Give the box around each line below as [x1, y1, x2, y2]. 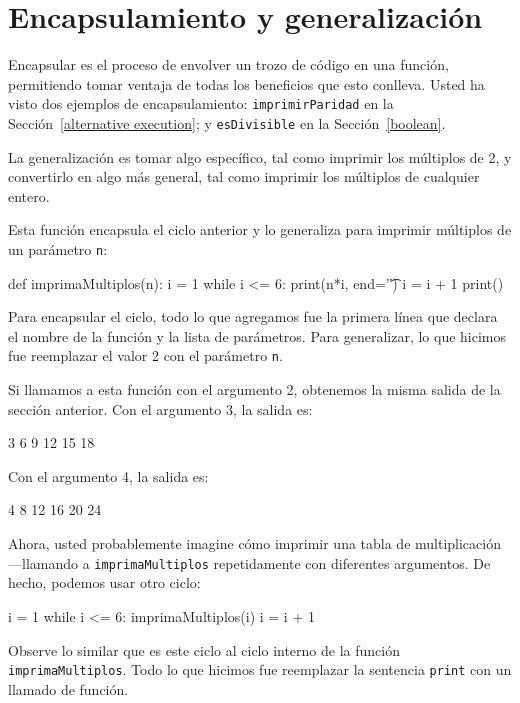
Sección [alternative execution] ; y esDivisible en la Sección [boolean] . [8, 112, 446, 133]
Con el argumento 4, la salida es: [8, 465, 209, 486]
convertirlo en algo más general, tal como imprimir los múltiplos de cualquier [8, 166, 480, 187]
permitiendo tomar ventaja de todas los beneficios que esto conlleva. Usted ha [8, 73, 485, 94]
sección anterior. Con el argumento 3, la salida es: [8, 398, 313, 419]
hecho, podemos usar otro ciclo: [8, 572, 201, 593]
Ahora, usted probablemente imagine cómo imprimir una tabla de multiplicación [8, 533, 501, 554]
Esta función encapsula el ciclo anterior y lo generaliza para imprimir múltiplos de [8, 219, 512, 240]
